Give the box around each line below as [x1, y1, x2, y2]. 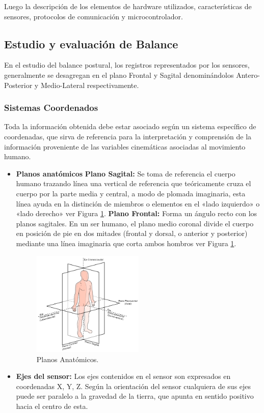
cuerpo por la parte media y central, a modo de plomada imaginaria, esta [16, 188, 246, 198]
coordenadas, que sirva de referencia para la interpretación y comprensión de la [4, 131, 252, 141]
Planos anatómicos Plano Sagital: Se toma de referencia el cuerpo [16, 168, 235, 179]
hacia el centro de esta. [16, 401, 88, 411]
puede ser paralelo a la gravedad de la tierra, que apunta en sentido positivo [16, 391, 254, 401]
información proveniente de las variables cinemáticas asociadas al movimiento [4, 141, 246, 152]
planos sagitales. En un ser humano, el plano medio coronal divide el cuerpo [16, 218, 254, 228]
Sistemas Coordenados [4, 101, 98, 114]
